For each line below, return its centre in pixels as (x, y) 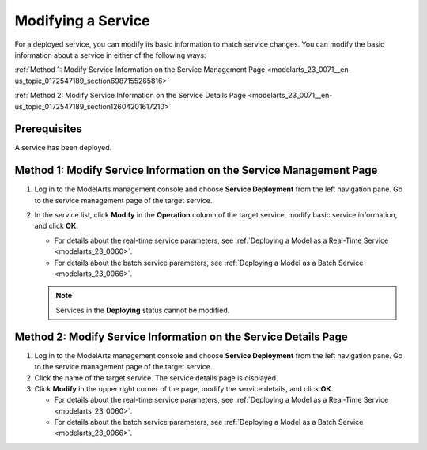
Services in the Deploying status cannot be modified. (143, 310)
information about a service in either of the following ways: (110, 55)
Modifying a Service (82, 21)
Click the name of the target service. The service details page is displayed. (156, 378)
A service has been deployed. (63, 148)
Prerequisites (48, 129)
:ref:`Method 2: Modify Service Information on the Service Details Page (130, 96)
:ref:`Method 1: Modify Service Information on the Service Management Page (140, 70)
